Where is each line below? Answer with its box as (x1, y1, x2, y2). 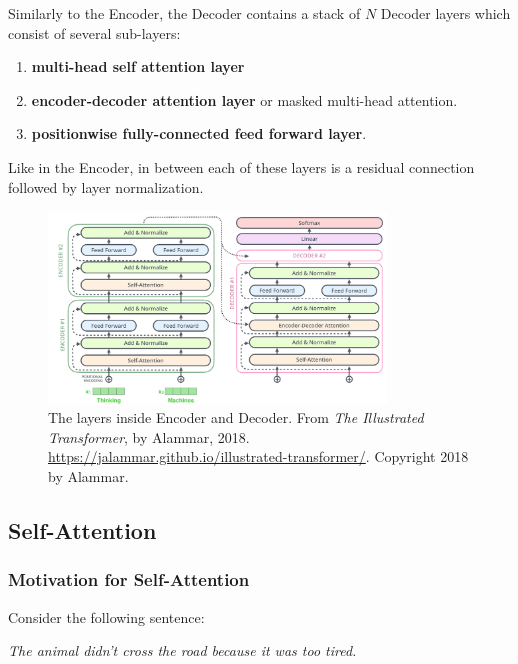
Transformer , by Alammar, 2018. (48, 426, 250, 447)
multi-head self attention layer (31, 56, 245, 77)
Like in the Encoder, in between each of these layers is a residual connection (8, 156, 475, 177)
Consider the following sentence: (8, 606, 205, 627)
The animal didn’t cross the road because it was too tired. (8, 640, 357, 661)
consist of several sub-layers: (8, 22, 181, 43)
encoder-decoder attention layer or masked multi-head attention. (31, 89, 458, 110)
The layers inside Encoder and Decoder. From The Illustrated (48, 407, 424, 428)
